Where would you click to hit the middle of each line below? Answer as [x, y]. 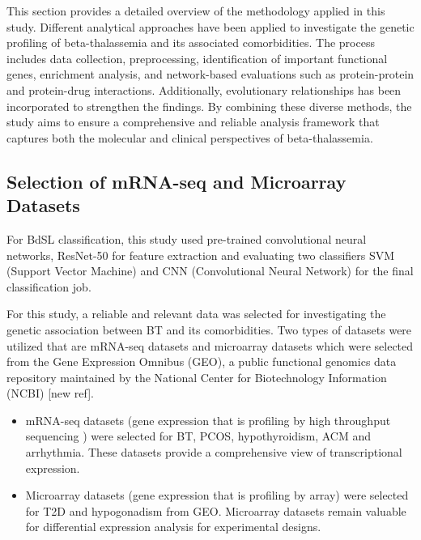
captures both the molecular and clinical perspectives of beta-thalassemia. [190, 137]
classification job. [49, 286]
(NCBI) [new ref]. [50, 393]
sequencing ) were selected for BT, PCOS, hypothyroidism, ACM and [198, 436]
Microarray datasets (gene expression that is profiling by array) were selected [217, 495]
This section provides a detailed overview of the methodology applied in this [196, 11]
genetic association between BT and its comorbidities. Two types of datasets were [209, 329]
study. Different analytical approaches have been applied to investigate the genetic [210, 26]
